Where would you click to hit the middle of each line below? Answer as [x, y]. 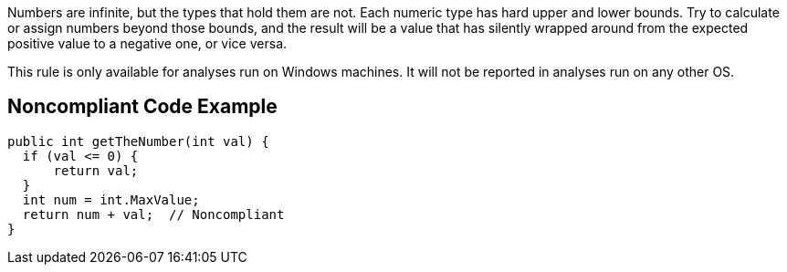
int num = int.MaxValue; [111, 199]
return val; [96, 170]
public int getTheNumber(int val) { [138, 141]
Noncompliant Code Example [142, 107]
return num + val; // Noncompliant [153, 214]
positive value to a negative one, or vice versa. [147, 43]
